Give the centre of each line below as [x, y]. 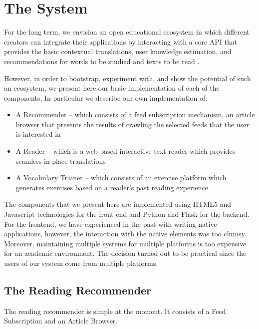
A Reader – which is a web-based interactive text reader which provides [126, 151]
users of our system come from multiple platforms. [81, 263]
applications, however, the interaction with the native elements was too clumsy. [125, 234]
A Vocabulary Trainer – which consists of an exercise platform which [121, 178]
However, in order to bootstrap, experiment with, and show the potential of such [128, 78]
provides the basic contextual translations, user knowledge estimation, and [118, 51]
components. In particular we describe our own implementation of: [106, 97]
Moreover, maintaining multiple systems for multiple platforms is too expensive [125, 243]
